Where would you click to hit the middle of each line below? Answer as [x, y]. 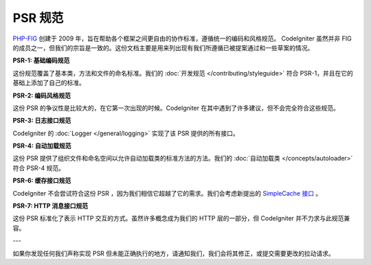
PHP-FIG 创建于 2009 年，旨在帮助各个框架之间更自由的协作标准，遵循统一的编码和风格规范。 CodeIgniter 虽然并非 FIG [182, 38]
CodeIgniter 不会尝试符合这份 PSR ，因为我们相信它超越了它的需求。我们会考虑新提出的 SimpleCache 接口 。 [167, 193]
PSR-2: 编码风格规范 [42, 95]
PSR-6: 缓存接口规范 [42, 181]
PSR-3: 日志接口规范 [42, 121]
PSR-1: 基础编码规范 [41, 60]
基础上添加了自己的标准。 [49, 83]
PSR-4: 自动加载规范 [42, 146]
